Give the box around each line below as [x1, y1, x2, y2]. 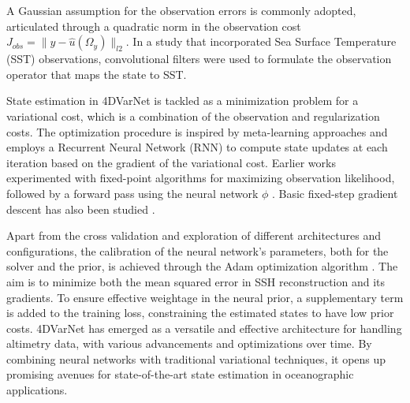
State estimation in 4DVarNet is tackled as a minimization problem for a [6, 92, 359, 109]
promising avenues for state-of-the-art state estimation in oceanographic [6, 366, 354, 382]
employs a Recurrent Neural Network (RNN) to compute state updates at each [6, 139, 388, 155]
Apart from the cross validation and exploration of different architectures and [6, 227, 381, 244]
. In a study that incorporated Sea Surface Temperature [125, 33, 397, 50]
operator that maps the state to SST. [6, 65, 187, 82]
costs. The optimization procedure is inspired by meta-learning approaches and [6, 123, 388, 140]
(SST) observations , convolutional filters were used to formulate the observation [6, 50, 392, 67]
